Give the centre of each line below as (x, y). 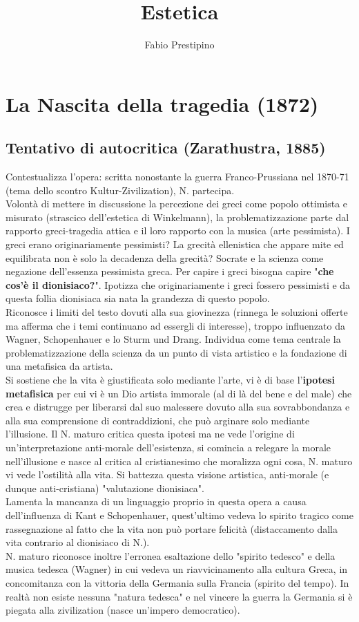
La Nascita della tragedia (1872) (162, 103)
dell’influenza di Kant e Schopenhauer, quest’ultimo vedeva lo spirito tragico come (179, 515)
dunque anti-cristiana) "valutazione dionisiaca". (105, 488)
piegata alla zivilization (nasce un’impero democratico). (123, 610)
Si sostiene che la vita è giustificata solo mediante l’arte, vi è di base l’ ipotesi (170, 380)
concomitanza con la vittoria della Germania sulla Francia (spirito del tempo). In (177, 582)
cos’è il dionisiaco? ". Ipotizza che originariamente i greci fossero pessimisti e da (178, 284)
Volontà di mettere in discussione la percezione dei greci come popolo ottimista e (177, 204)
